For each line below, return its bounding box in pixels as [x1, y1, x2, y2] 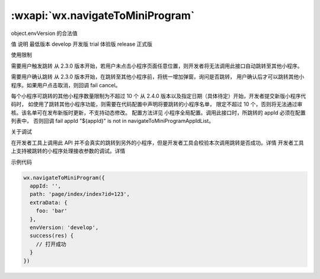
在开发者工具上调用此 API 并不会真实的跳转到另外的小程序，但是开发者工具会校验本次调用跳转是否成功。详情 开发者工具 [11, 139, 305, 146]
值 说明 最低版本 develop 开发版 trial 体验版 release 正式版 [11, 40, 153, 47]
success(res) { [30, 232, 74, 239]
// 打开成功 [36, 240, 66, 248]
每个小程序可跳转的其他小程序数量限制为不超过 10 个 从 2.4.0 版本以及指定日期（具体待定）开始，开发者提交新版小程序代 [11, 92, 306, 99]
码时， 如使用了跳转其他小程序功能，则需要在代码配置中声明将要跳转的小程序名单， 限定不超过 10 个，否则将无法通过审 [11, 101, 303, 108]
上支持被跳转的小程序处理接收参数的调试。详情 [11, 147, 126, 154]
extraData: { [30, 199, 68, 206]
